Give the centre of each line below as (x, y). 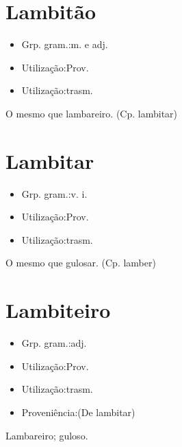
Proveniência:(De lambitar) (78, 412)
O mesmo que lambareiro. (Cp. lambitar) (92, 113)
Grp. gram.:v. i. (54, 193)
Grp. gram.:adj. (54, 343)
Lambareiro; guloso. (47, 435)
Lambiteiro (58, 310)
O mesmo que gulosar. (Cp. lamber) (81, 263)
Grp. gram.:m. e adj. (65, 44)
